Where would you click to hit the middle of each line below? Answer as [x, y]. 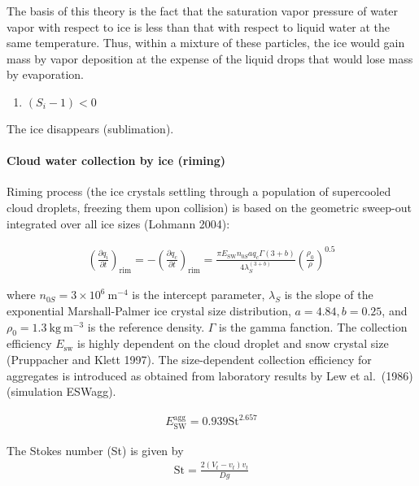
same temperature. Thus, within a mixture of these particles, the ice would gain [206, 43]
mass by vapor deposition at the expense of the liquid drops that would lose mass [210, 58]
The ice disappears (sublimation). [90, 128]
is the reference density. [146, 326]
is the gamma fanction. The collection [313, 326]
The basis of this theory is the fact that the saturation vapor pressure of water [203, 11]
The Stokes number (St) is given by [95, 450]
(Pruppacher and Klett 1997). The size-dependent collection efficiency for [189, 360]
